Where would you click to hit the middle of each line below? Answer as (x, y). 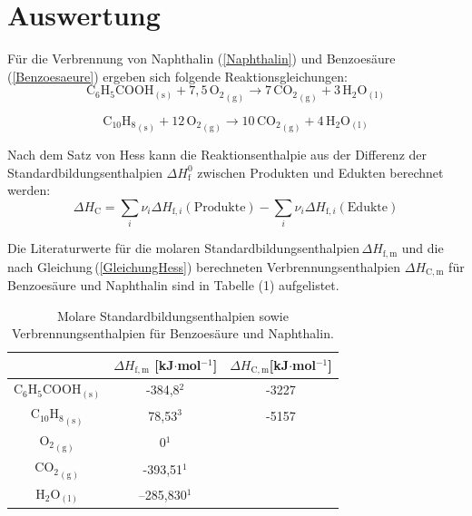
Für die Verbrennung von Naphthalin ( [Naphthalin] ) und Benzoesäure (202, 58)
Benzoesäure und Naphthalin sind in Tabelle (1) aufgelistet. (173, 284)
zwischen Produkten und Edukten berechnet (320, 172)
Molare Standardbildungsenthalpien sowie (172, 315)
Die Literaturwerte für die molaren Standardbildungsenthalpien (184, 248)
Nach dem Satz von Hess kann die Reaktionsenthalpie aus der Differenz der (217, 154)
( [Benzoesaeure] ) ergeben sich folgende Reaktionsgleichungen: (177, 76)
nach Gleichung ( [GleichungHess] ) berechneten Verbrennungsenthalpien (204, 266)
